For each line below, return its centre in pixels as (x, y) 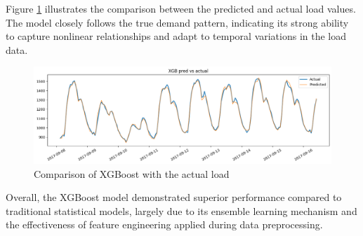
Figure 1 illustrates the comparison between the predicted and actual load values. (181, 8)
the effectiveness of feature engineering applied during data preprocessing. (164, 224)
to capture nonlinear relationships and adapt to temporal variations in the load (176, 36)
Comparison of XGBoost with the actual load (132, 173)
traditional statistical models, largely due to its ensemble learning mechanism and (181, 210)
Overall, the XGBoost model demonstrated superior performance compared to (174, 197)
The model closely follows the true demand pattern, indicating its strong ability (177, 22)
